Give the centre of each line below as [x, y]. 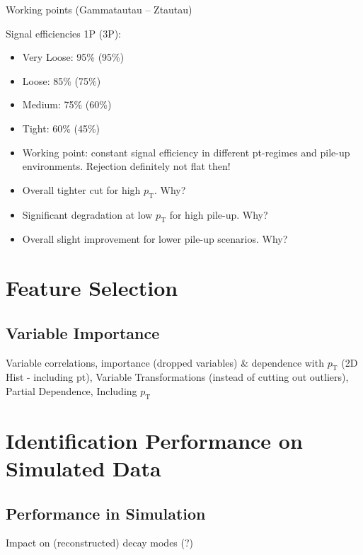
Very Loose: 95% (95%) [73, 57]
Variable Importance [83, 332]
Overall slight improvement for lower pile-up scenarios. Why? [155, 239]
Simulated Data [83, 468]
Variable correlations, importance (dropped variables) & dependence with [165, 362]
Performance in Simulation [106, 513]
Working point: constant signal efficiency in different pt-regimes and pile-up [186, 152]
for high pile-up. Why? [219, 214]
